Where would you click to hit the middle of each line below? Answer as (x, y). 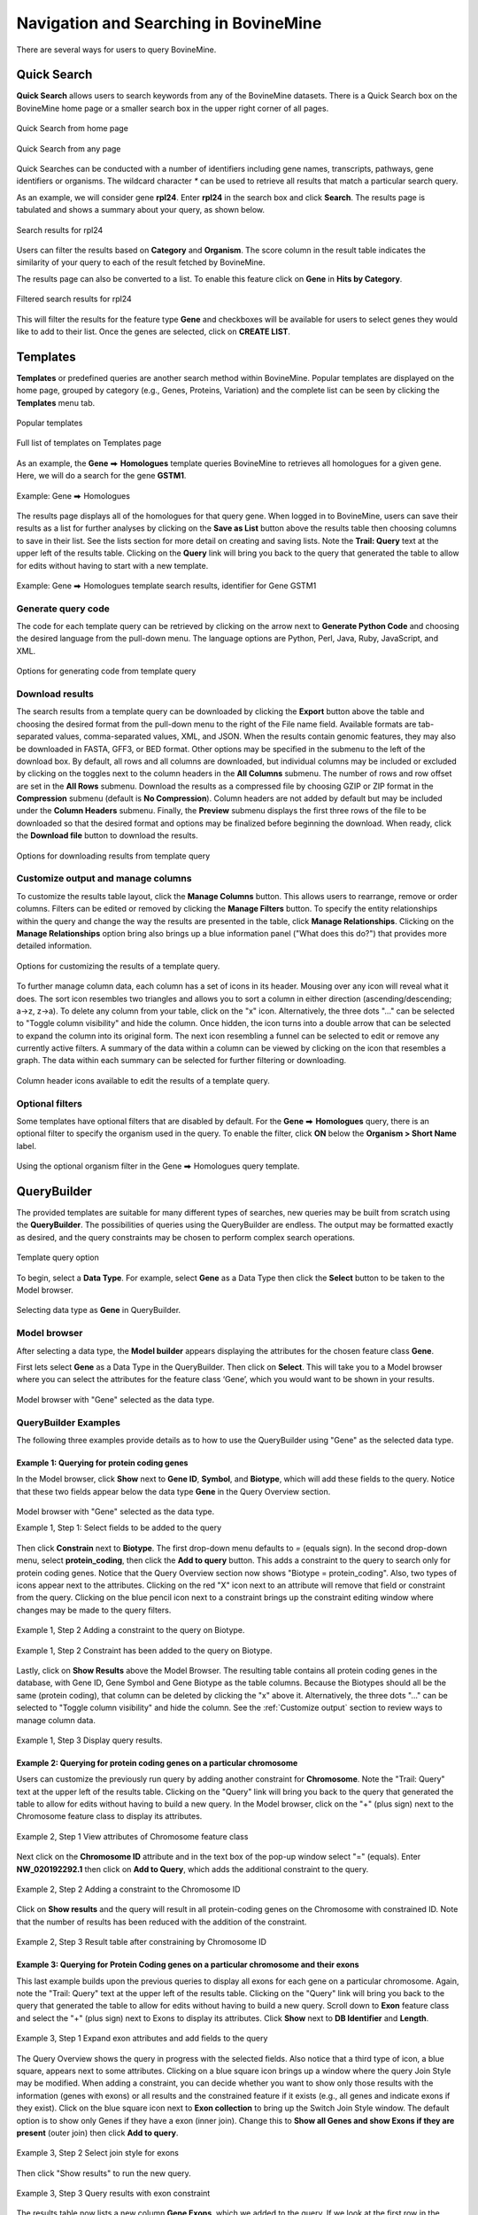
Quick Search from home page (72, 128)
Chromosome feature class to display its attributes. (109, 1816)
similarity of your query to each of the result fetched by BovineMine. (141, 262)
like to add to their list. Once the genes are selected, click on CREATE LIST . (154, 331)
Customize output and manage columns (104, 879)
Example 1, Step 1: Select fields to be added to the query (119, 1527)
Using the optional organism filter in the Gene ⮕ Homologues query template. (158, 1166)
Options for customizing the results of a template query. (118, 966)
